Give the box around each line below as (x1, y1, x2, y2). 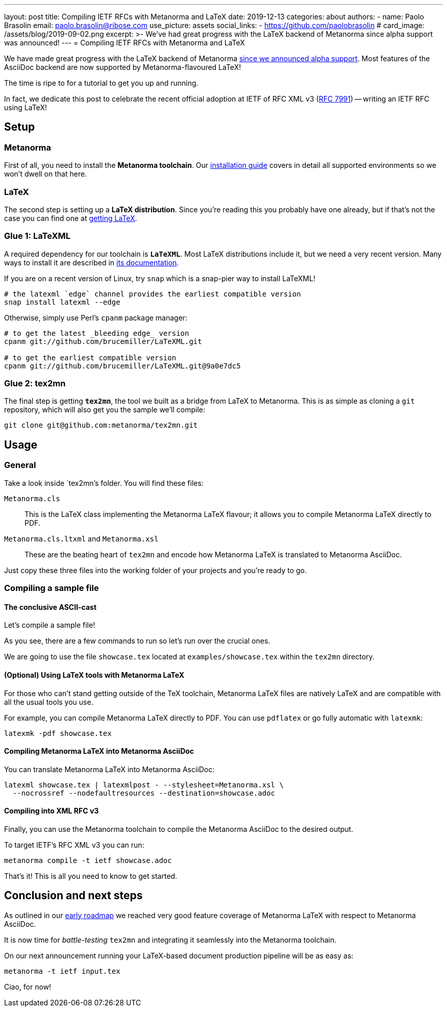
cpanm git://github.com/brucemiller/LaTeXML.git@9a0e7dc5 (4, 361, 241, 370)
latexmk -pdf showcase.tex (4, 729, 112, 737)
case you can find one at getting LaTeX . (4, 213, 137, 223)
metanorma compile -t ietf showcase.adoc (4, 856, 172, 865)
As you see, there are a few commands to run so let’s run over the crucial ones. (4, 636, 270, 646)
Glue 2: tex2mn (4, 378, 66, 389)
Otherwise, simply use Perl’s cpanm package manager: (4, 313, 188, 322)
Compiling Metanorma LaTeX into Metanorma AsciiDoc (4, 747, 194, 756)
